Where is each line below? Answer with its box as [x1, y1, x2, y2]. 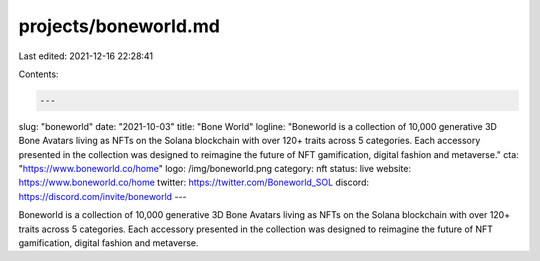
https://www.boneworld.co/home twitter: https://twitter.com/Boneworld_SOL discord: [18, 176, 370, 189]
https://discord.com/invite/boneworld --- [18, 190, 187, 202]
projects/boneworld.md [18, 15, 220, 37]
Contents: [18, 68, 59, 80]
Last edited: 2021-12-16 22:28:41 [18, 50, 154, 62]
